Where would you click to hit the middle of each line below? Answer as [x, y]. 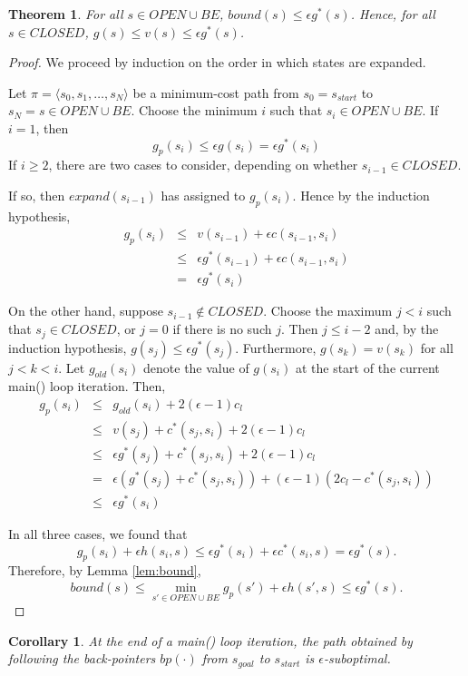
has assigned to [203, 196]
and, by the [407, 329]
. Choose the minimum [194, 110]
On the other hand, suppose [86, 311]
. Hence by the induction [361, 196]
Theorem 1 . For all [66, 14]
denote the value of [196, 367]
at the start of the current [367, 367]
